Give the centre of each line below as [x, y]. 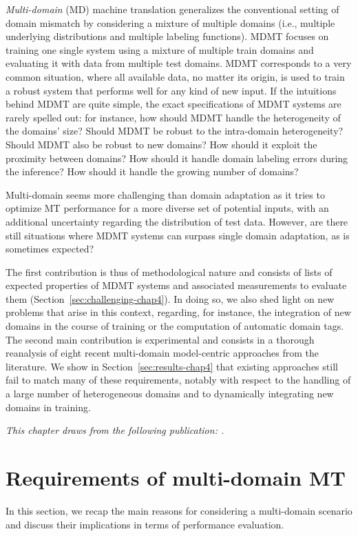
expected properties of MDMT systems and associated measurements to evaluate [176, 285]
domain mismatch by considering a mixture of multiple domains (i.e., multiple [170, 22]
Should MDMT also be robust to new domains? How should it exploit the [161, 144]
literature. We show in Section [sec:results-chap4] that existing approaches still [172, 366]
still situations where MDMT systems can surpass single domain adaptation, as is [178, 235]
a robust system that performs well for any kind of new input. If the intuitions [171, 90]
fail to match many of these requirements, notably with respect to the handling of [178, 380]
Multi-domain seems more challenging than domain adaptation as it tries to [165, 194]
